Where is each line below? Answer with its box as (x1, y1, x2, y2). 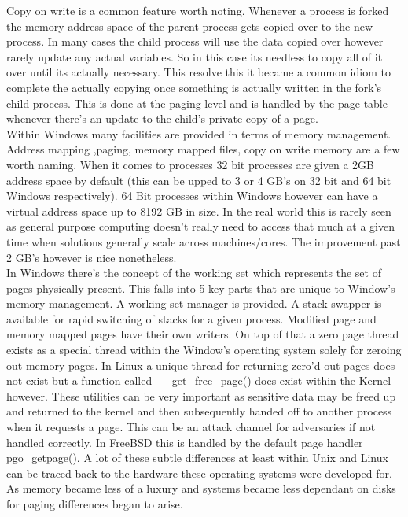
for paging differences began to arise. (6, 496, 183, 511)
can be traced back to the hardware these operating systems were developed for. (6, 464, 392, 481)
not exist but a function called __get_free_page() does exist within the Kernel (6, 372, 391, 389)
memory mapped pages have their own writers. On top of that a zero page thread (6, 326, 399, 342)
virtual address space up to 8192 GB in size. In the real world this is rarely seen (6, 202, 391, 219)
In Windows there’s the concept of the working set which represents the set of (6, 264, 381, 281)
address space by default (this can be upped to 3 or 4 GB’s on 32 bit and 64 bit (6, 172, 391, 188)
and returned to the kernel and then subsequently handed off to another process (6, 403, 392, 419)
